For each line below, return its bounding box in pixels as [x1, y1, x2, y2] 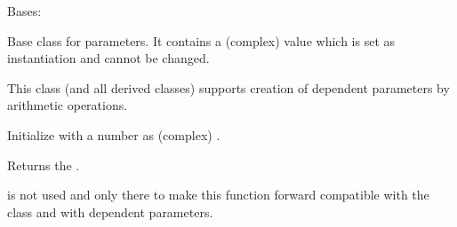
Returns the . [7, 155, 80, 174]
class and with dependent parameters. [7, 202, 213, 221]
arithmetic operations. [7, 96, 128, 114]
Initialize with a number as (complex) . [7, 125, 220, 144]
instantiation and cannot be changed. [7, 49, 210, 67]
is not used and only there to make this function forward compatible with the [7, 185, 429, 204]
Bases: [7, 2, 42, 20]
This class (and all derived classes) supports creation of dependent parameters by [7, 78, 450, 97]
